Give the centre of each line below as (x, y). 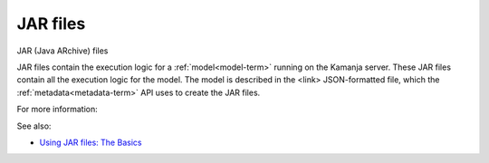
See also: (34, 126)
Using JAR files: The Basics (91, 142)
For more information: (58, 110)
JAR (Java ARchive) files (62, 51)
